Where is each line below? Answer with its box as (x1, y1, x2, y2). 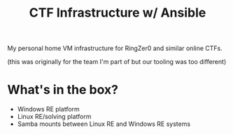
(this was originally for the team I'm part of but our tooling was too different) (7, 58, 227, 66)
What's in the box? (7, 82, 119, 98)
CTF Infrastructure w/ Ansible (29, 5, 206, 21)
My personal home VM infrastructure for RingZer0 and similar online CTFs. (7, 44, 223, 53)
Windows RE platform (17, 105, 80, 113)
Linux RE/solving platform (17, 113, 92, 121)
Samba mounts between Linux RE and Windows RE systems (17, 120, 191, 128)
